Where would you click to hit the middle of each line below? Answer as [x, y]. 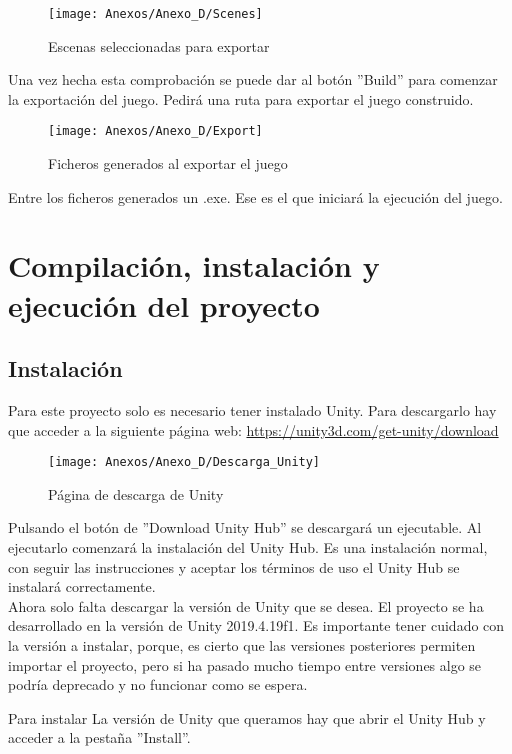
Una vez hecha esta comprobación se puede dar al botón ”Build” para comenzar [253, 79]
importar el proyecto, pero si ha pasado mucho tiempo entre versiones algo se [245, 664]
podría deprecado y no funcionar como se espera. [158, 684]
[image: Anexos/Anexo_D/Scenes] [155, 14]
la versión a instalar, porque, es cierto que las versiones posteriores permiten [242, 645]
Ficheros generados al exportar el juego [168, 163]
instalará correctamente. [82, 586]
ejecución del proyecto [164, 304]
